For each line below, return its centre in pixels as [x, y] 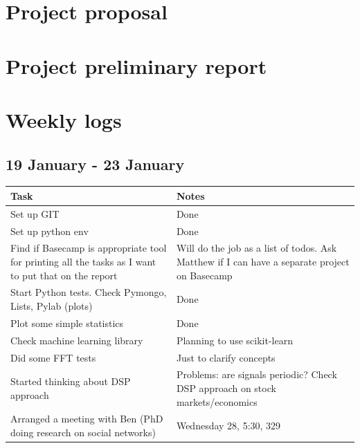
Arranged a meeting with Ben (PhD [87, 419]
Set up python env [49, 231]
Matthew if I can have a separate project [263, 261]
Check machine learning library [77, 340]
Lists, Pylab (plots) [52, 305]
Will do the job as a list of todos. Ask [256, 248]
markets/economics [217, 401]
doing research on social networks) [83, 432]
